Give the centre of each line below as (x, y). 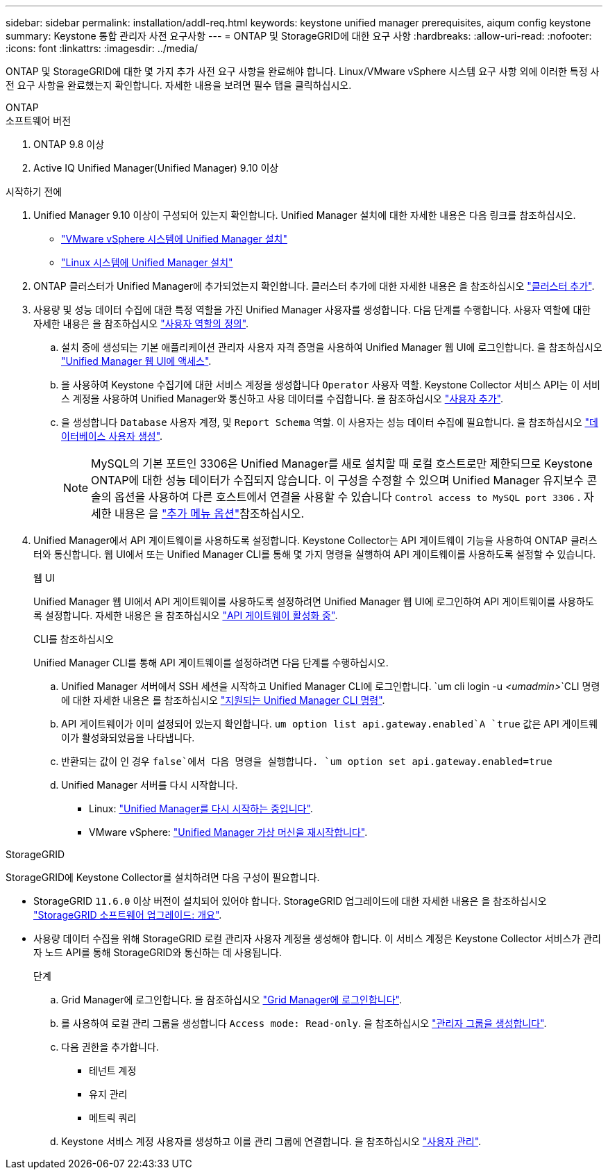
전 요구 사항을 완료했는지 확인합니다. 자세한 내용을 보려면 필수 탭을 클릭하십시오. (179, 85)
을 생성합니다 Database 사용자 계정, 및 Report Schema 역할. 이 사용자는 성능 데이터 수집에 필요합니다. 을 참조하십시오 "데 (330, 422)
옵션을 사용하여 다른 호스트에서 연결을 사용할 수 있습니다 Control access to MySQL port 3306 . (348, 497)
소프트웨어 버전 (39, 121)
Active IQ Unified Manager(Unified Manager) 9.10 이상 (156, 168)
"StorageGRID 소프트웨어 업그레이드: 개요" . (128, 915)
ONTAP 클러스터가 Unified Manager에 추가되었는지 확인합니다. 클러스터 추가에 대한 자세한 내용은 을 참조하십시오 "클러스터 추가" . (314, 286)
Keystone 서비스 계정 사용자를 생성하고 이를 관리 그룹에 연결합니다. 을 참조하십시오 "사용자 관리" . (271, 1141)
